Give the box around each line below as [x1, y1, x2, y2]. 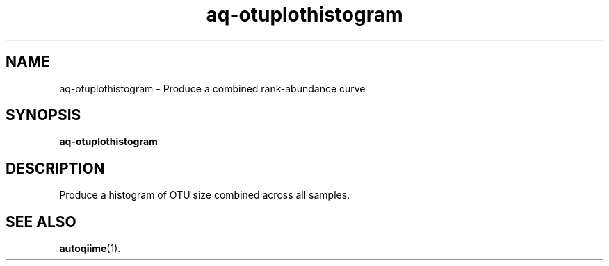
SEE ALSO [6, 213, 76, 231]
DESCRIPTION [6, 159, 105, 177]
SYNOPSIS [6, 106, 81, 124]
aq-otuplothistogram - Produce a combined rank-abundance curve [59, 82, 366, 94]
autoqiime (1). [59, 242, 121, 255]
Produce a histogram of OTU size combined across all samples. [59, 189, 350, 201]
